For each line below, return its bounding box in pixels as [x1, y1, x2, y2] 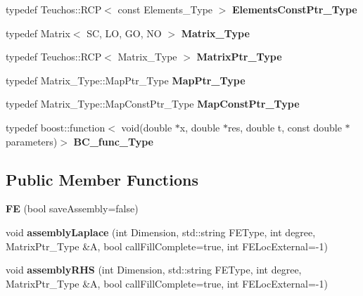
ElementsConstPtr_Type [232, 2, 357, 16]
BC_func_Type [73, 134, 153, 148]
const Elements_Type [117, 2, 213, 16]
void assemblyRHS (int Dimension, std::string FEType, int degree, [6, 262, 302, 277]
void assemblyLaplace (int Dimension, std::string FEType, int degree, [6, 224, 316, 239]
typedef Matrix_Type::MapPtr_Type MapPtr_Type [6, 72, 246, 87]
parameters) [6, 134, 58, 148]
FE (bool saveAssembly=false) [6, 201, 139, 216]
